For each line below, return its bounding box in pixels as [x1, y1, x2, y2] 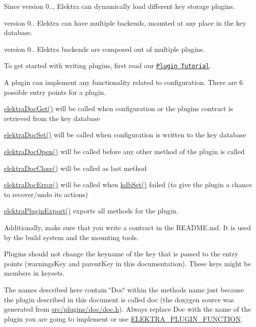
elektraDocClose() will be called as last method [4, 163, 147, 173]
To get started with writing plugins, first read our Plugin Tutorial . [4, 60, 212, 71]
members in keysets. [4, 268, 65, 278]
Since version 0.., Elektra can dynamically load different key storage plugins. [4, 1, 235, 11]
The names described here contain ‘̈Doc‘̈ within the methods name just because [4, 284, 244, 294]
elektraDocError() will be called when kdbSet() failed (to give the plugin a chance [4, 179, 252, 190]
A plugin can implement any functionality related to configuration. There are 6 [4, 77, 243, 87]
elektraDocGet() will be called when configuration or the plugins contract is [4, 103, 233, 114]
